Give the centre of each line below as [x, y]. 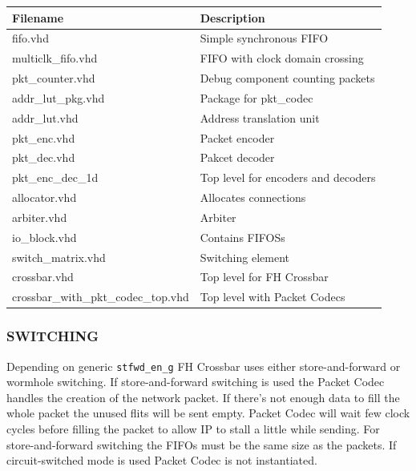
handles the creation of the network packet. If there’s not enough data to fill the [203, 397]
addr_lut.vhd [45, 117]
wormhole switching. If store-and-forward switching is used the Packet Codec [196, 382]
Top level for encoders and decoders [288, 177]
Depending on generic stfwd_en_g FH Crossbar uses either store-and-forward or [204, 366]
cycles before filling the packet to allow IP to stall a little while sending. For [193, 429]
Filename [38, 17]
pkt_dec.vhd [44, 157]
